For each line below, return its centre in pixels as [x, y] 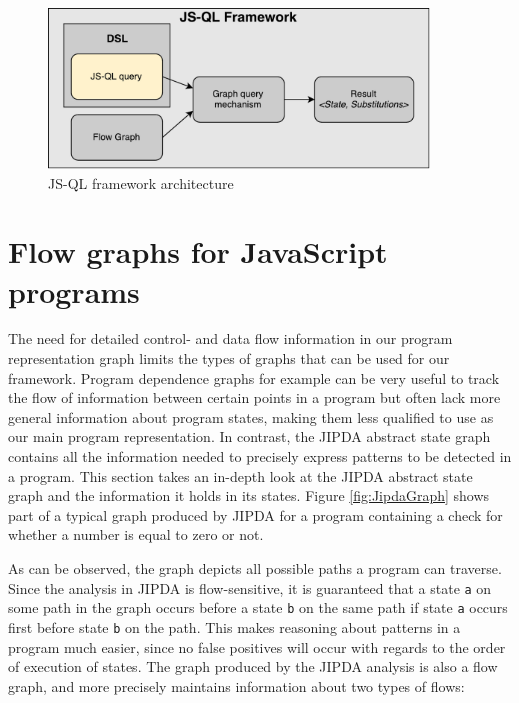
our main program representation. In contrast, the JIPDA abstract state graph [249, 436]
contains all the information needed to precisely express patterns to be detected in [260, 456]
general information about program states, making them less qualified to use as [251, 416]
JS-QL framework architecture [141, 182]
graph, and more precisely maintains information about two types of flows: [236, 685]
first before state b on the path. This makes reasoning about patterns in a [234, 626]
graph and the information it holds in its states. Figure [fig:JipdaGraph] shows [249, 495]
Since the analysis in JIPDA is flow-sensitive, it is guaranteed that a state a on [250, 587]
